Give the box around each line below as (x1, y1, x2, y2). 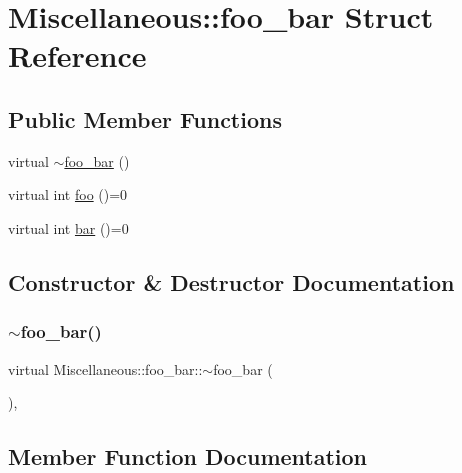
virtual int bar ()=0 (8, 217, 129, 238)
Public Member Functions (8, 103, 282, 134)
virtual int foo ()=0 (8, 184, 128, 205)
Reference (8, 35, 147, 76)
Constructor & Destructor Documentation (8, 266, 455, 297)
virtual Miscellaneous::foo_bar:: (8, 358, 203, 379)
